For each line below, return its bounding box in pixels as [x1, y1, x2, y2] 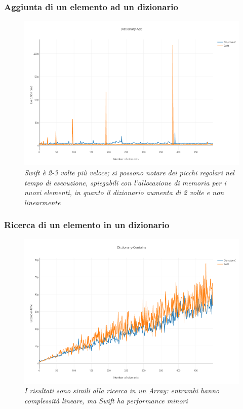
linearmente [24, 197, 61, 207]
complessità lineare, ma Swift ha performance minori [24, 395, 188, 405]
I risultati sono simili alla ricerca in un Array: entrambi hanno [24, 385, 220, 396]
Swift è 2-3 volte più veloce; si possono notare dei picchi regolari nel [24, 167, 234, 177]
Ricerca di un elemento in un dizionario [4, 218, 170, 231]
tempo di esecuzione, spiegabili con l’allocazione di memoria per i [24, 177, 226, 188]
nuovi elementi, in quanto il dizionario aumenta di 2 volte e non [24, 187, 224, 198]
